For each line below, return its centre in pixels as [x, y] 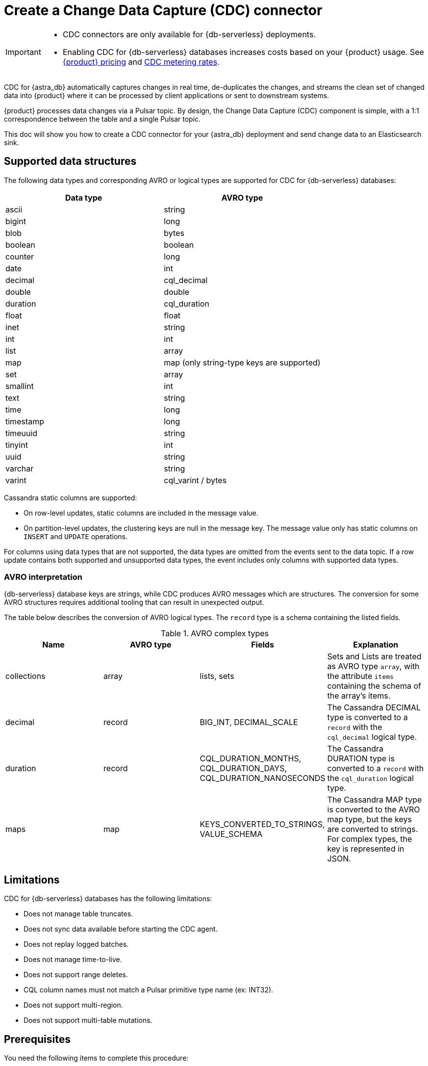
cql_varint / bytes [195, 480]
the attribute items [360, 676]
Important [23, 52]
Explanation [376, 645]
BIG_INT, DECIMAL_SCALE [249, 722]
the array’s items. [359, 696]
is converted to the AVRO [374, 810]
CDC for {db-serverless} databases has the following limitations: [108, 899]
